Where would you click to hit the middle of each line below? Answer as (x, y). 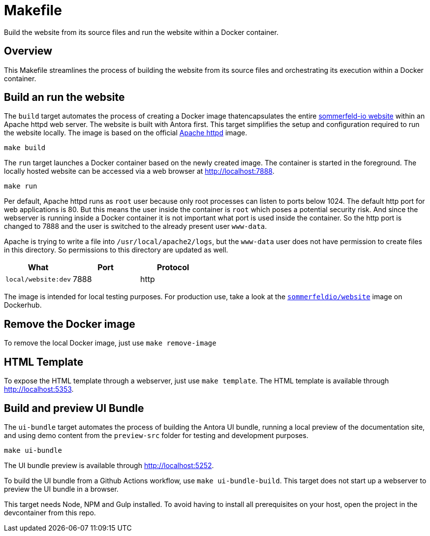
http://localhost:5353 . (39, 389)
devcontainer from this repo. (50, 512)
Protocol (173, 268)
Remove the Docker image (70, 324)
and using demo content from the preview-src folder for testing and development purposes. (156, 435)
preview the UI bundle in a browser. (61, 489)
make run (21, 186)
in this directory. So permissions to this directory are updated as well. (116, 250)
